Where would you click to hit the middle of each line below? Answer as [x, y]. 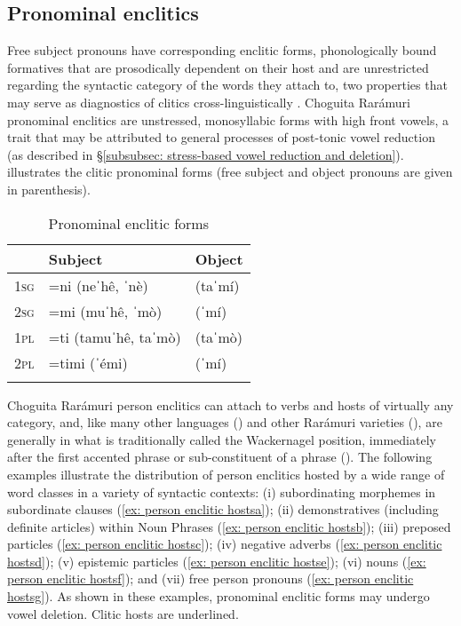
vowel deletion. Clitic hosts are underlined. [123, 613]
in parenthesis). [49, 189]
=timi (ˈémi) [88, 362]
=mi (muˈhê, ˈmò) [105, 311]
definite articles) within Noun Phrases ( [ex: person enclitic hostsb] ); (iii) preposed [229, 526]
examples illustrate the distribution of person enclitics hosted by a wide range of [226, 474]
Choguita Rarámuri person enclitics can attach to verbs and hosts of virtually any [230, 404]
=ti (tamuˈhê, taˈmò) [115, 337]
